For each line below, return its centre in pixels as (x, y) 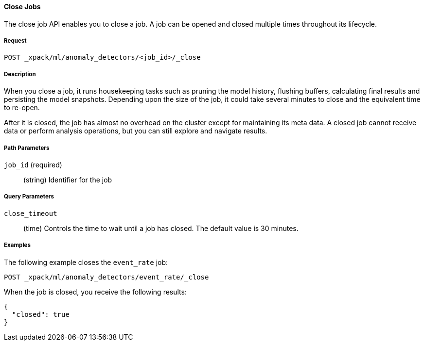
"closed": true (41, 314)
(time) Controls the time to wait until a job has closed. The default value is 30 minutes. (161, 228)
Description (20, 74)
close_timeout (31, 213)
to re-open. (22, 108)
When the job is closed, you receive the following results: (95, 292)
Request (15, 41)
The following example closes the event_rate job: (86, 262)
